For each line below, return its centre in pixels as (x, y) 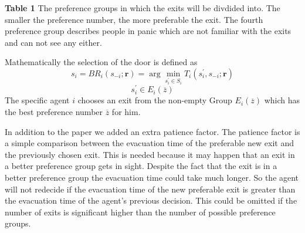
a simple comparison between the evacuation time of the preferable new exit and (149, 143)
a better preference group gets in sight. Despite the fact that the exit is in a (141, 166)
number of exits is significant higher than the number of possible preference (140, 212)
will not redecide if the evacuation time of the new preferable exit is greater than (150, 189)
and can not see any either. (53, 42)
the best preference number (54, 112)
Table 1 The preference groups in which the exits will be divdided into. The (143, 8)
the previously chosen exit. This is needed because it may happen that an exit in (150, 154)
